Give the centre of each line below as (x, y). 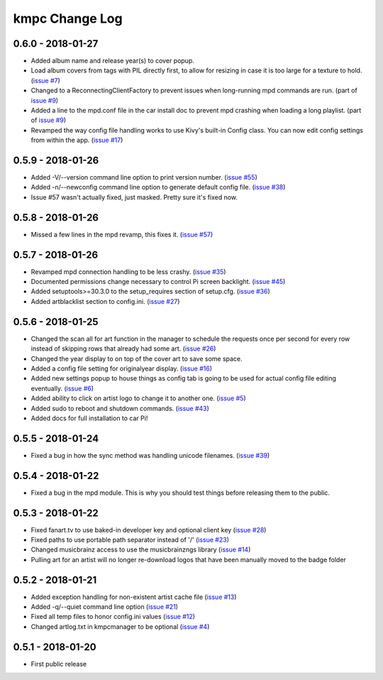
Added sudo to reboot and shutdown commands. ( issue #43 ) (120, 408)
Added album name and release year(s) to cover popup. (113, 61)
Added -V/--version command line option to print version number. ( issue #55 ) (144, 177)
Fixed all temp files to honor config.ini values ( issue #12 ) (113, 617)
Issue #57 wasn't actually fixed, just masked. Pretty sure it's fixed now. (134, 197)
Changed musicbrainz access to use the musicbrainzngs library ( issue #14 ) (141, 549)
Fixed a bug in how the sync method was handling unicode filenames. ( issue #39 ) (150, 455)
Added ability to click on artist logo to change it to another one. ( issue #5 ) (138, 398)
